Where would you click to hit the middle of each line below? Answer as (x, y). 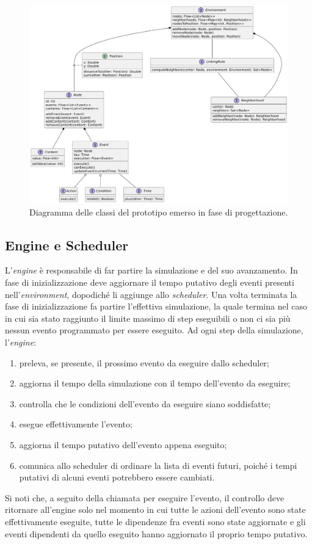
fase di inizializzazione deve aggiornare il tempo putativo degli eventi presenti (150, 282)
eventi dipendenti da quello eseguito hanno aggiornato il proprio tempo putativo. (156, 533)
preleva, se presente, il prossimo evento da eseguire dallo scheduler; (144, 362)
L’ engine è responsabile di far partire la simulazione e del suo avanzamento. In (151, 270)
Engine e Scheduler (67, 245)
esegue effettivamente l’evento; (76, 424)
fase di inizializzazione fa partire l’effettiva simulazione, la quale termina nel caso (156, 306)
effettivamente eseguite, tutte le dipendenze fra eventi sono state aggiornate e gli (155, 521)
